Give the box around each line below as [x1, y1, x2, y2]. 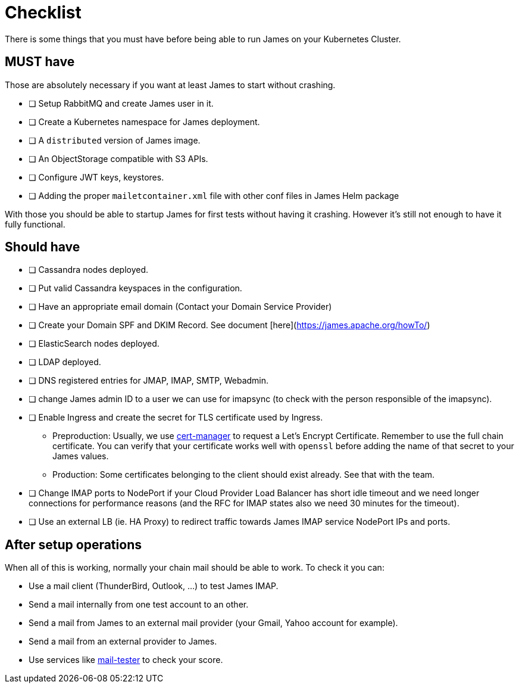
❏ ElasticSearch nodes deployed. [29, 338, 160, 349]
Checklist [5, 2, 82, 23]
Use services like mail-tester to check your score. [29, 655, 223, 665]
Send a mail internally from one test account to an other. [29, 599, 249, 610]
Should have [5, 239, 80, 255]
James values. [52, 451, 109, 462]
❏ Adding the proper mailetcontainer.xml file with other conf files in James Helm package [29, 190, 399, 201]
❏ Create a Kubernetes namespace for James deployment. [29, 116, 260, 127]
